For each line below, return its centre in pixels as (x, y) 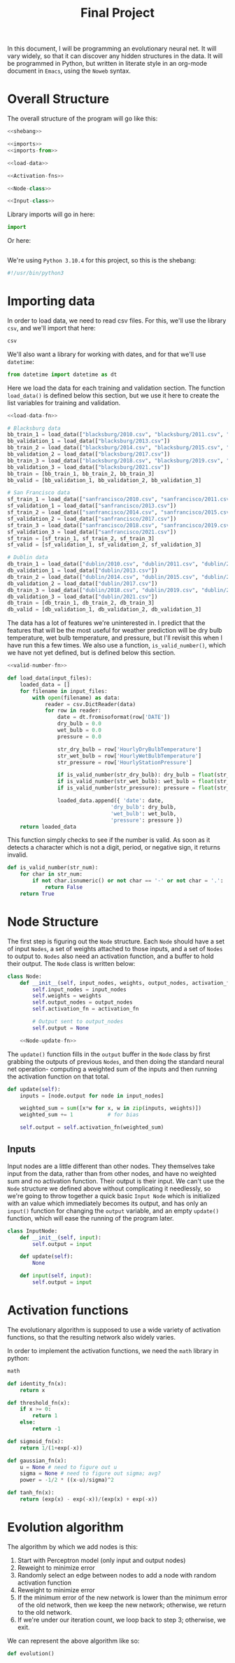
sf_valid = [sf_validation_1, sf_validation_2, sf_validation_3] (104, 545)
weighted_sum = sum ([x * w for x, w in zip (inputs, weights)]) (111, 1108)
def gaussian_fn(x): (37, 1461)
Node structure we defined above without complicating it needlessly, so (109, 1188)
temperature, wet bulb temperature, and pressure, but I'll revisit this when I (115, 638)
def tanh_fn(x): (31, 1493)
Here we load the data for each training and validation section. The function (116, 388)
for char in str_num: (51, 874)
